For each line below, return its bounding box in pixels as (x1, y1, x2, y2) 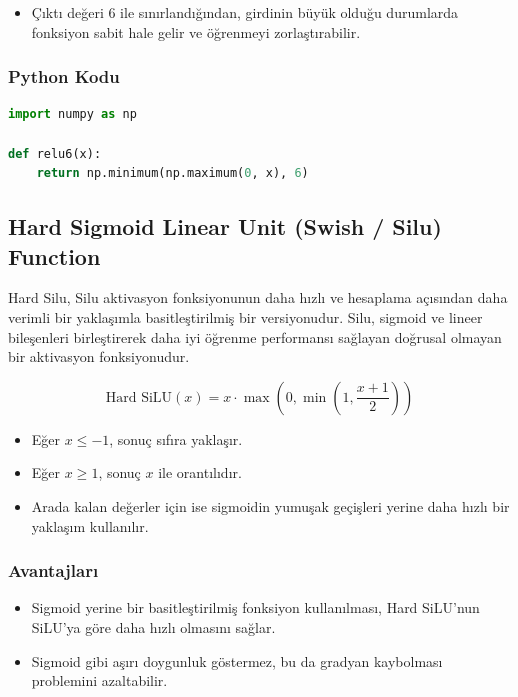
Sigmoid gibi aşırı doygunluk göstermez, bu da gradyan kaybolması (31, 650, 443, 671)
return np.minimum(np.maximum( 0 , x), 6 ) (36, 166, 309, 181)
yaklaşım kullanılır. (31, 515, 149, 536)
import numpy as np (8, 107, 137, 122)
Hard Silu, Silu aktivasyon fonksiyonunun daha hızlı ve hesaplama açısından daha (8, 287, 508, 308)
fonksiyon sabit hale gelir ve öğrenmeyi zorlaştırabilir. (31, 21, 361, 42)
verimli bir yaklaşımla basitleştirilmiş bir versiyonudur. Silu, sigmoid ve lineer (8, 306, 483, 327)
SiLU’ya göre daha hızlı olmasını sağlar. (31, 616, 276, 637)
